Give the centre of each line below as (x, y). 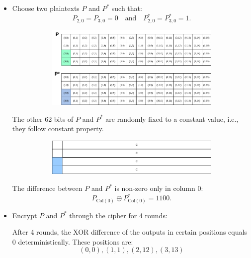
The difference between (47, 188)
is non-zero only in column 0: (159, 188)
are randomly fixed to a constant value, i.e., (172, 119)
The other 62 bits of (43, 119)
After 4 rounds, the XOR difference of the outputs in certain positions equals (129, 232)
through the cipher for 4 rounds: (118, 215)
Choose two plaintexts (46, 8)
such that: (127, 8)
